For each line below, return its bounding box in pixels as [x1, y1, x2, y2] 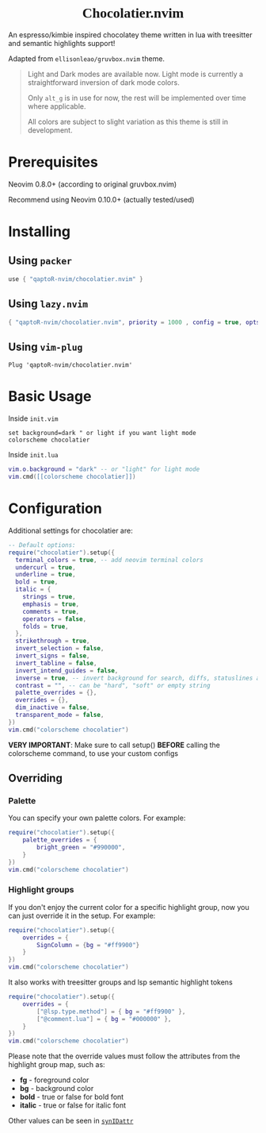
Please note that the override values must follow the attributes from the [8, 1051, 241, 1061]
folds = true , [22, 622, 69, 630]
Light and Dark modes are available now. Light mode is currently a [27, 69, 244, 79]
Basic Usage [8, 387, 92, 406]
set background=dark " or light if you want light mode [8, 430, 196, 437]
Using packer [8, 254, 73, 268]
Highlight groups [8, 884, 74, 896]
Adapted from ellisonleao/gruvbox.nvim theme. [8, 53, 165, 64]
